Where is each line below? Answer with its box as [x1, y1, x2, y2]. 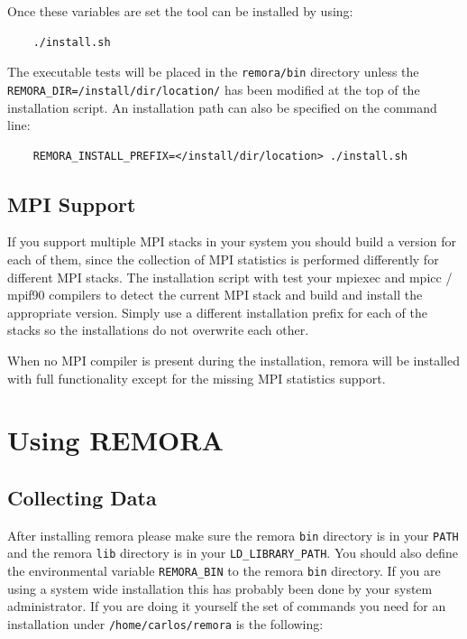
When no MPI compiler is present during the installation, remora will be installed [7, 351, 461, 370]
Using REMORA [7, 421, 224, 458]
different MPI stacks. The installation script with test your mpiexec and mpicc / [7, 267, 453, 286]
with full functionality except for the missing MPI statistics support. [7, 368, 386, 387]
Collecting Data [7, 484, 157, 511]
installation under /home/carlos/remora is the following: [7, 614, 324, 633]
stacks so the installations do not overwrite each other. [7, 320, 309, 339]
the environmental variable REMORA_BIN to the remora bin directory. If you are [7, 561, 441, 580]
